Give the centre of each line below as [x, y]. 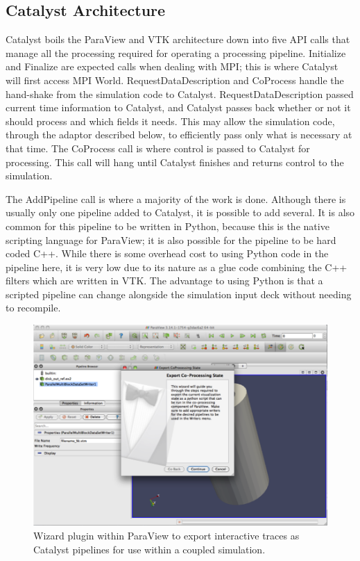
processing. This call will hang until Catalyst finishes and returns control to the [175, 162]
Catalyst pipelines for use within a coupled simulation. [149, 549]
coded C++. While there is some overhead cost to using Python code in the [167, 253]
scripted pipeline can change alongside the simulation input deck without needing [179, 294]
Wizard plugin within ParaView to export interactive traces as [166, 536]
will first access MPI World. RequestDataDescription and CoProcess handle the [175, 80]
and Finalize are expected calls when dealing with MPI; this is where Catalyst [172, 66]
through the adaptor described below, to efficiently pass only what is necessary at [179, 135]
